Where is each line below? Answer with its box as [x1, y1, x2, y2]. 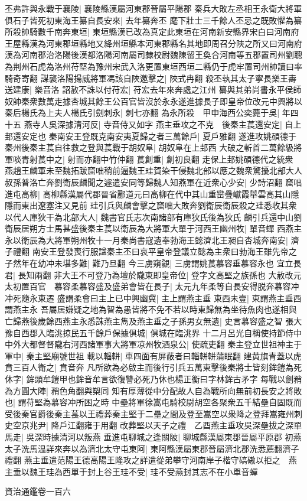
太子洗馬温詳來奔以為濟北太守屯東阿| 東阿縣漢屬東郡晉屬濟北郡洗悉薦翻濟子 [5, 442, 299, 454]
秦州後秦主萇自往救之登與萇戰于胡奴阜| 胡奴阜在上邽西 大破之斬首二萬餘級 [5, 141, 294, 154]
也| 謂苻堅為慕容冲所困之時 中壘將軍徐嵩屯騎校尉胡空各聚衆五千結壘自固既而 [5, 396, 302, 408]
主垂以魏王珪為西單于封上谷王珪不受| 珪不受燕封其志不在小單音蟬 [5, 465, 258, 477]
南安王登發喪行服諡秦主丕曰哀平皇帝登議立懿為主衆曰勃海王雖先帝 [32, 245, 289, 258]
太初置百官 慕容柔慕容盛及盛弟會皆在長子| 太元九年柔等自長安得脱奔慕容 [5, 280, 291, 292]
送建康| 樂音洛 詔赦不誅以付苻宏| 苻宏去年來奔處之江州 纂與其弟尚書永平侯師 [5, 83, 302, 96]
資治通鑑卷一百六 [5, 485, 71, 497]
